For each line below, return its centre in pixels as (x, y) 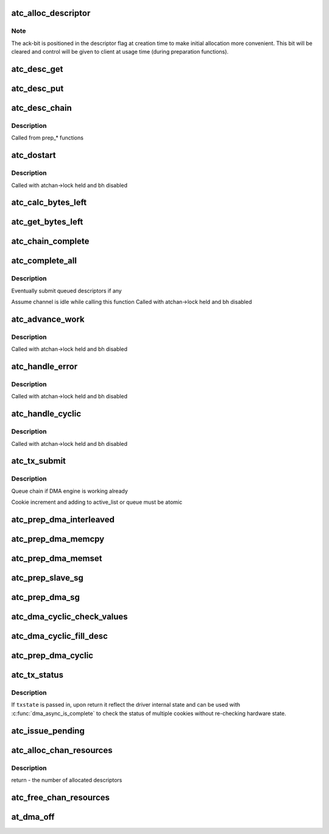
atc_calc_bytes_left (49, 203)
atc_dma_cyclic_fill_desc (59, 636)
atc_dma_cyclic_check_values (69, 617)
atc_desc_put (37, 88)
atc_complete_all (44, 261)
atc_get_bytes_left (47, 222)
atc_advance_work (48, 319)
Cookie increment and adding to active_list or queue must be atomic (97, 502)
